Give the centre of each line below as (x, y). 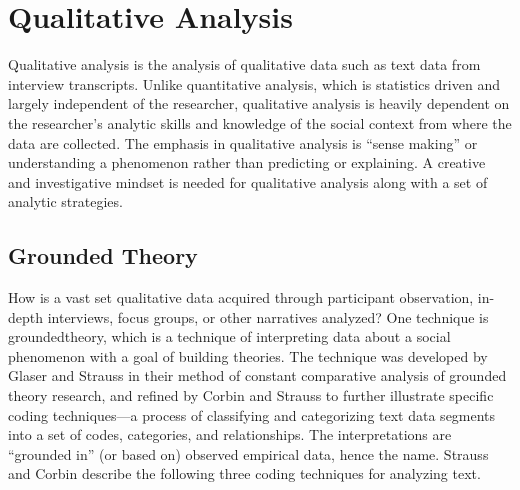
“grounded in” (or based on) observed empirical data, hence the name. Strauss (248, 453)
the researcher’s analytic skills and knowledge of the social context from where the (260, 122)
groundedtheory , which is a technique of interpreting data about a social (229, 336)
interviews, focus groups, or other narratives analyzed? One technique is (268, 316)
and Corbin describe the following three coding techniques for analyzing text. (244, 473)
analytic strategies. (65, 201)
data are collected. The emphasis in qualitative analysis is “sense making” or (243, 142)
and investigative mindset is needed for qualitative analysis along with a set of (248, 181)
